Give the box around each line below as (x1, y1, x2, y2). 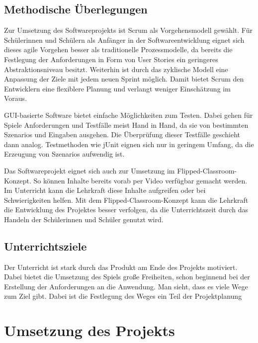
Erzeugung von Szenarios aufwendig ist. (4, 149, 125, 159)
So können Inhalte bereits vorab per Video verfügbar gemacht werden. (33, 175, 248, 185)
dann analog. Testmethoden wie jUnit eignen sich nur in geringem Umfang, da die (4, 139, 254, 149)
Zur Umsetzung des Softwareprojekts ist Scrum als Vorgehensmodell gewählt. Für (4, 25, 253, 35)
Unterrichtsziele (4, 238, 87, 254)
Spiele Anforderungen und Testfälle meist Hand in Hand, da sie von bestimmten (4, 119, 249, 130)
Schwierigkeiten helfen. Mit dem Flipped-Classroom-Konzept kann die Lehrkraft (4, 194, 249, 205)
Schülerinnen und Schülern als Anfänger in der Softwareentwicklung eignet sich (4, 34, 245, 45)
